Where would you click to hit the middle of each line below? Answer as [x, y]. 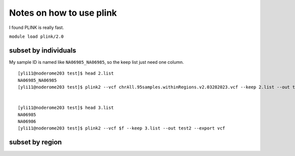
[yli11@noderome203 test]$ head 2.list [66, 73]
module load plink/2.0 [36, 36]
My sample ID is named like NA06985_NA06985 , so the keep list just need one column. [96, 62]
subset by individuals [43, 50]
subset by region [35, 142]
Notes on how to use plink [63, 13]
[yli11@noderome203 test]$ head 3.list [66, 108]
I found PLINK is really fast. [36, 27]
